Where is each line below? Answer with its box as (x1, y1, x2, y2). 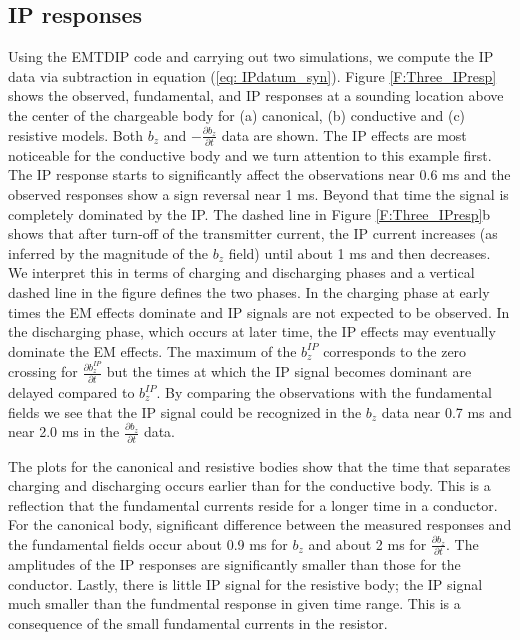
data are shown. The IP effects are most (221, 124, 467, 145)
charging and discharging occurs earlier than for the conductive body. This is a (8, 475, 491, 496)
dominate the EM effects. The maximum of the (8, 340, 297, 361)
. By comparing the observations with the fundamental (156, 382, 492, 403)
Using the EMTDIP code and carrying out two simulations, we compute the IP (8, 46, 494, 67)
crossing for (8, 361, 78, 382)
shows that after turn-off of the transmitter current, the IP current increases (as (8, 223, 498, 244)
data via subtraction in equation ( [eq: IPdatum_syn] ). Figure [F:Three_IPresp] (8, 65, 497, 86)
